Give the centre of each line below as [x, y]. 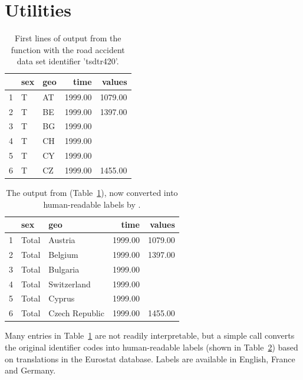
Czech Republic [76, 313]
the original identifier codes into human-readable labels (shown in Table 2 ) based [151, 347]
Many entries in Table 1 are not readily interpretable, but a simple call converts [150, 335]
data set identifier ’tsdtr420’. [68, 61]
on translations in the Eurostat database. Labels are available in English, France [150, 358]
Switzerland [70, 284]
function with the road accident [68, 49]
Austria [62, 240]
